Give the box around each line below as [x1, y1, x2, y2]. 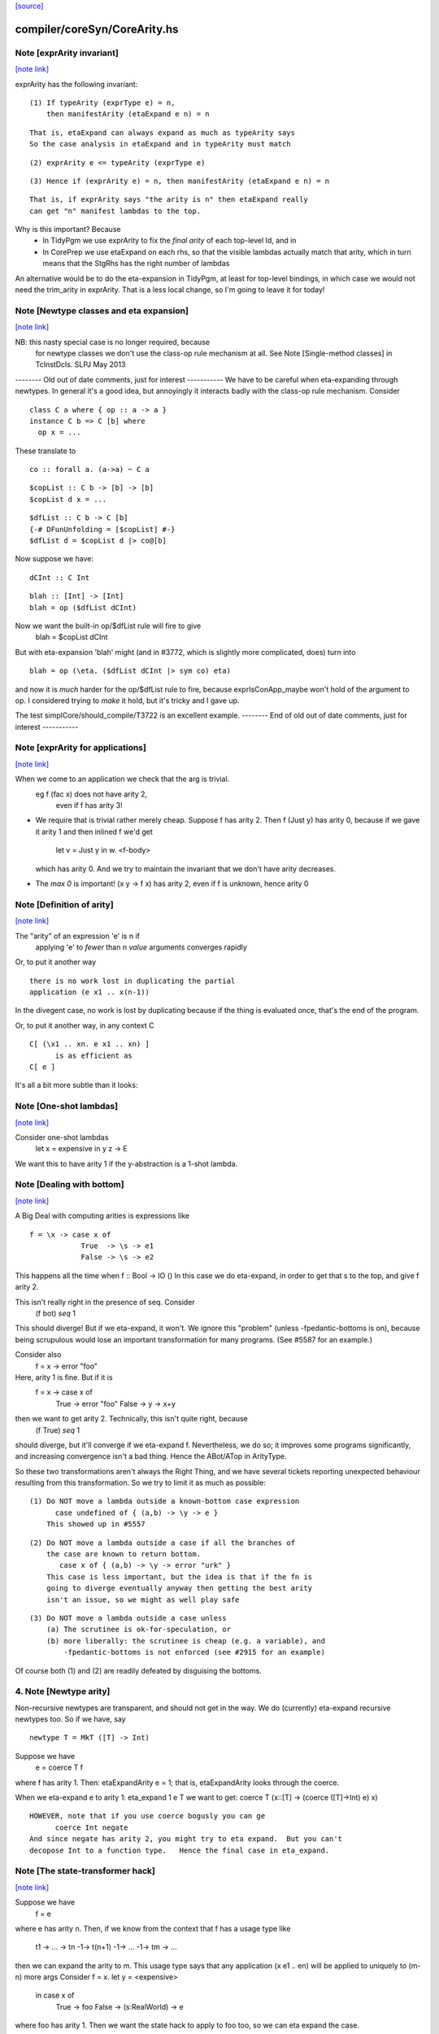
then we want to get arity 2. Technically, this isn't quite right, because [15, 1414, 248, 1424]
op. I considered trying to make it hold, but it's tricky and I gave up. [15, 696, 240, 705]
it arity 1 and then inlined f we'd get [35, 827, 154, 836]
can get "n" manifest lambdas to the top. [29, 206, 202, 216]
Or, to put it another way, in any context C [15, 1020, 154, 1030]
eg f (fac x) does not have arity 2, [35, 789, 148, 799]
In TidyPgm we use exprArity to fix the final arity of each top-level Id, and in [42, 236, 297, 246]
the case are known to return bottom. [46, 1550, 202, 1559]
